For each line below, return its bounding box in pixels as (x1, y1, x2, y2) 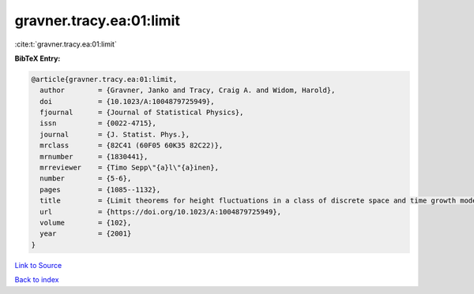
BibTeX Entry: (14, 54, 61, 63)
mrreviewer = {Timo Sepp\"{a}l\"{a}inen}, (39, 163, 219, 173)
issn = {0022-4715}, (39, 119, 157, 128)
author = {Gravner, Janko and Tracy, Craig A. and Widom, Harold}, (39, 86, 336, 95)
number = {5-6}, (39, 174, 132, 183)
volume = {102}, (39, 218, 132, 227)
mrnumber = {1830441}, (39, 152, 149, 161)
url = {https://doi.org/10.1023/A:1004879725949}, (39, 207, 282, 216)
